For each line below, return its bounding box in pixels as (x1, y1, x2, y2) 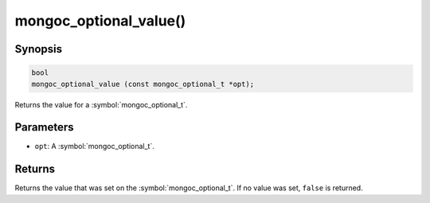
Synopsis (14, 42, 63, 56)
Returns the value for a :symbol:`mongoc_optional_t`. (14, 100, 188, 109)
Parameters (14, 120, 74, 135)
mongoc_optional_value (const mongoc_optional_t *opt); (31, 80, 255, 88)
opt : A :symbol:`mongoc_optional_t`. (34, 142, 154, 151)
